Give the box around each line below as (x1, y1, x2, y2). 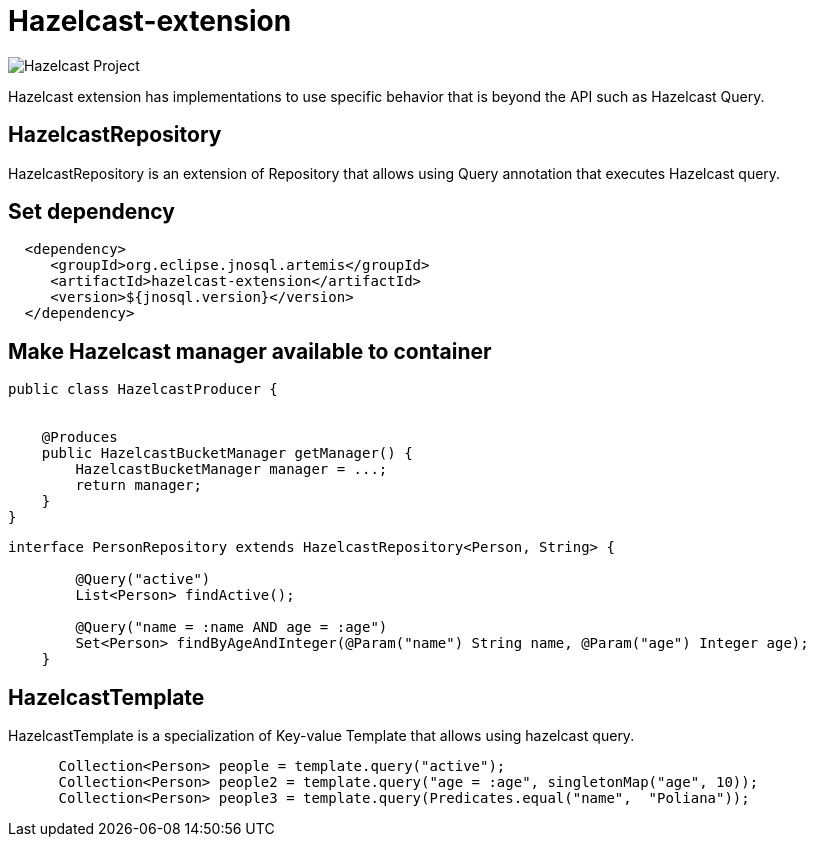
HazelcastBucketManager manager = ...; (75, 461, 388, 478)
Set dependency (8, 199, 175, 225)
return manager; (75, 477, 202, 494)
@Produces (41, 429, 118, 446)
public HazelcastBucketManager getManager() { (41, 445, 413, 462)
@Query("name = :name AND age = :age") (75, 619, 388, 636)
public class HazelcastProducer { (8, 381, 278, 398)
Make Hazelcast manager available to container (8, 338, 492, 364)
